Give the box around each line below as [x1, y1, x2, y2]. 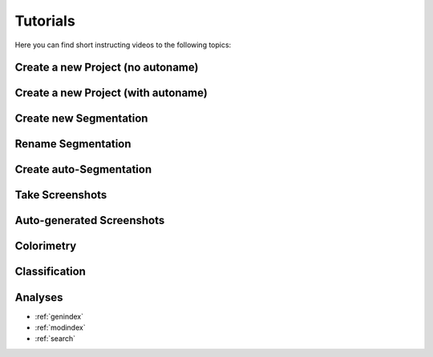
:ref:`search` [34, 334, 76, 343]
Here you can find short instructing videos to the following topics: [14, 40, 232, 50]
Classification [14, 265, 86, 279]
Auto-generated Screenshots [14, 214, 165, 227]
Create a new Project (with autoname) [14, 86, 208, 100]
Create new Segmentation [14, 112, 148, 126]
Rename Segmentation [14, 137, 132, 151]
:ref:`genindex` [34, 311, 84, 321]
